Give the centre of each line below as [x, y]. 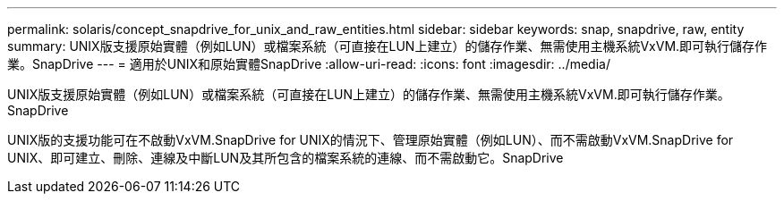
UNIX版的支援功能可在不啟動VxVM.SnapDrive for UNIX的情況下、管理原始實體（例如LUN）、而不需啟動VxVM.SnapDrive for [371, 140]
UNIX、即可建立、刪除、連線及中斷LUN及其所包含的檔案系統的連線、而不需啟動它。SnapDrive [285, 158]
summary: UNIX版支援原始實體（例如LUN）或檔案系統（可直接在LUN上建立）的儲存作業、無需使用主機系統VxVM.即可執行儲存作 [388, 46]
